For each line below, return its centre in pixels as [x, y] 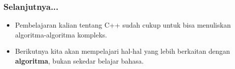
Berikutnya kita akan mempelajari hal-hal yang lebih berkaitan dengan [122, 51]
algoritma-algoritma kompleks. [61, 34]
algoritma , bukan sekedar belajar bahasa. [79, 61]
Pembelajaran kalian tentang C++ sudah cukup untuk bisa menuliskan [123, 25]
